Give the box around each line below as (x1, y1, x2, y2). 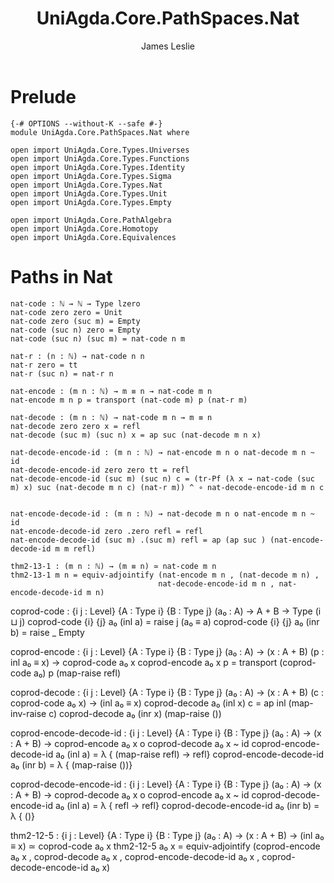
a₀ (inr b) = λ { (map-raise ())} (10, 758, 133, 771)
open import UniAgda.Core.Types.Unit (10, 188, 168, 199)
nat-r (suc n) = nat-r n (10, 368, 114, 379)
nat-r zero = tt (10, 360, 78, 370)
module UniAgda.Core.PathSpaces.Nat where (10, 127, 190, 137)
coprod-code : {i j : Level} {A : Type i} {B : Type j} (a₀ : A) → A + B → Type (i (10, 605, 322, 617)
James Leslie (140, 40, 196, 52)
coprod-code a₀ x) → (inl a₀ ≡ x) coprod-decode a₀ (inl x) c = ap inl (10, 697, 287, 709)
